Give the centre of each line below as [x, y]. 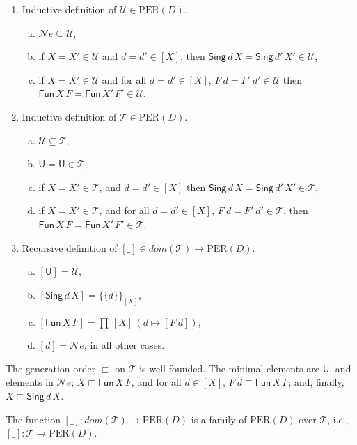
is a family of [219, 419]
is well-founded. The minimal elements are [229, 368]
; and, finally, [316, 382]
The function [33, 419]
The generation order [51, 368]
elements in [30, 382]
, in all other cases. [124, 345]
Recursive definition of [70, 247]
